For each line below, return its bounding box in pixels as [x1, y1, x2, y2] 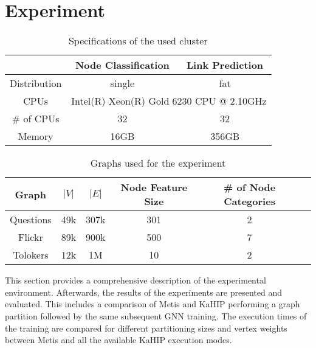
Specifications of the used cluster [68, 33, 208, 48]
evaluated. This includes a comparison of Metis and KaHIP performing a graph [5, 298, 300, 310]
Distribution [10, 76, 62, 91]
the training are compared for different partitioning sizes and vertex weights [5, 321, 287, 334]
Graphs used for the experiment [90, 156, 226, 170]
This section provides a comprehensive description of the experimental [5, 274, 266, 287]
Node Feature [120, 180, 188, 195]
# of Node [224, 180, 276, 195]
